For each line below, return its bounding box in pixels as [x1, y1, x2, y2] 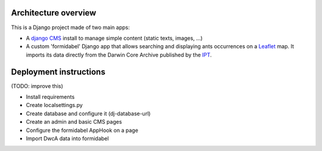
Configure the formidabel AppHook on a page [26, 127, 138, 134]
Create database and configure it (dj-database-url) [26, 110, 151, 117]
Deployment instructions [11, 67, 106, 77]
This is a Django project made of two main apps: [11, 24, 130, 31]
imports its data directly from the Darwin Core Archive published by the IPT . [26, 51, 212, 58]
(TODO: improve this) [11, 82, 64, 89]
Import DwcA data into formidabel [26, 134, 109, 142]
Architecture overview [11, 8, 97, 18]
